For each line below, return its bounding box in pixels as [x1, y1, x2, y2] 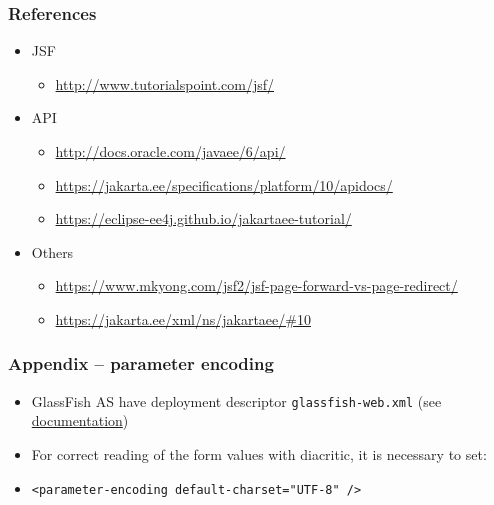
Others [31, 241, 74, 262]
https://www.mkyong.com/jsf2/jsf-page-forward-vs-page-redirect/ [55, 275, 458, 296]
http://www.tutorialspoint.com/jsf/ [55, 73, 274, 94]
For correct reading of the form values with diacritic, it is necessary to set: [31, 444, 487, 465]
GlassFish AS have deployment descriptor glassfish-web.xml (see [31, 390, 442, 411]
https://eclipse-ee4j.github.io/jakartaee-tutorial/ [55, 208, 352, 229]
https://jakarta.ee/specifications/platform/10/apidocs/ [55, 174, 393, 195]
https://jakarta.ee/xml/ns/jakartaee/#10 [55, 308, 311, 329]
